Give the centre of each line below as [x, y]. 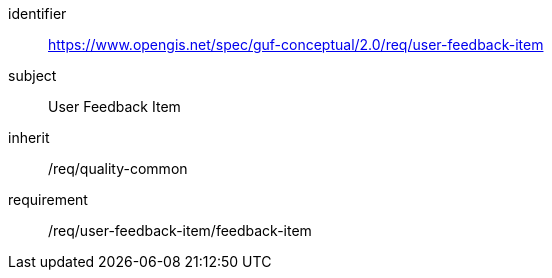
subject [32, 75]
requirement [48, 199]
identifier [37, 13]
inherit [29, 137]
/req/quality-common [118, 168]
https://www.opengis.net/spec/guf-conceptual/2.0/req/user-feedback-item [296, 44]
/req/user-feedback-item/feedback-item [180, 230]
